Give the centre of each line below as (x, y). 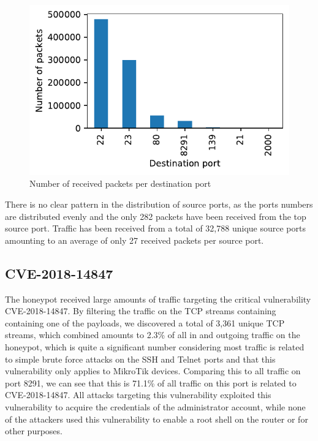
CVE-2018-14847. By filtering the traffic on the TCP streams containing (141, 311)
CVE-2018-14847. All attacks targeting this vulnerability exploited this (138, 395)
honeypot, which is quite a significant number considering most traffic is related (155, 347)
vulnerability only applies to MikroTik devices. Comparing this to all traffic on (153, 371)
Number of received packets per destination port (120, 183)
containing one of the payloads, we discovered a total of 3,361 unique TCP (145, 322)
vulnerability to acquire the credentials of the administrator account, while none (155, 406)
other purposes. (34, 431)
